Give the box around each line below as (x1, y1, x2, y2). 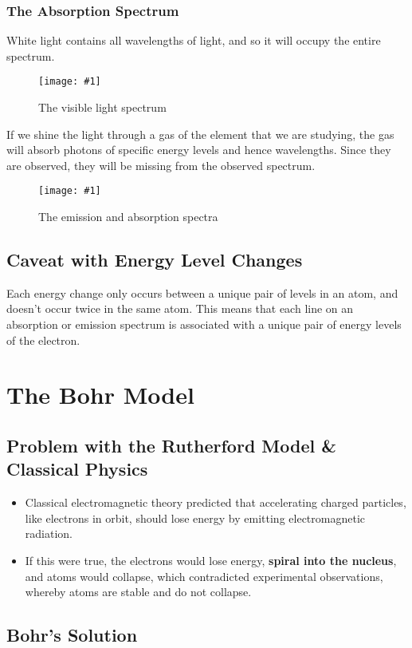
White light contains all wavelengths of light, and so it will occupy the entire (6, 32, 381, 49)
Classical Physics (6, 456, 148, 481)
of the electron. (6, 331, 80, 348)
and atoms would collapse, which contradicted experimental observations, (25, 567, 383, 584)
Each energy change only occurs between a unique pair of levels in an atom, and (6, 284, 398, 301)
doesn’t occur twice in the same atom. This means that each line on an (6, 300, 354, 317)
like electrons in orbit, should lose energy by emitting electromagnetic (25, 509, 365, 526)
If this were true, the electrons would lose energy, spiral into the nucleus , (25, 552, 397, 569)
